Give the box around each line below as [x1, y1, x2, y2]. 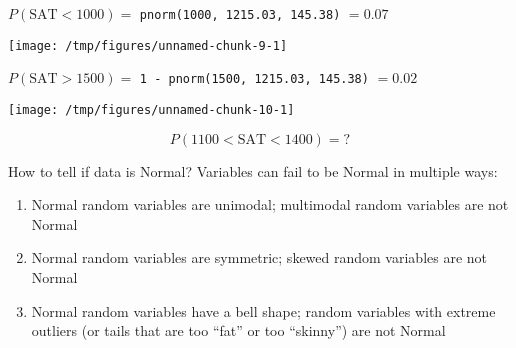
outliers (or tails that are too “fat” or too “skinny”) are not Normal [31, 320, 446, 341]
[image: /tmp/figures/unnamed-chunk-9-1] [8, 38, 288, 53]
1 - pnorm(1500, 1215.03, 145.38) [139, 72, 369, 87]
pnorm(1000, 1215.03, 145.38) [139, 8, 341, 22]
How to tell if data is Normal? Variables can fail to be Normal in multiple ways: [8, 160, 498, 181]
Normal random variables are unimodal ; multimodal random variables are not [31, 194, 509, 215]
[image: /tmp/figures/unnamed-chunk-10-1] [8, 102, 295, 117]
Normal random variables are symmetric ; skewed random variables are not [31, 247, 488, 268]
